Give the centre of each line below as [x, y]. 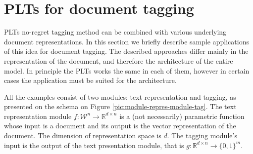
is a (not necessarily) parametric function [182, 116]
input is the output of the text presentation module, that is [94, 145]
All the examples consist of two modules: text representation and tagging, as [120, 96]
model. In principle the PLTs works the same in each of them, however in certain [127, 70]
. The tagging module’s [202, 135]
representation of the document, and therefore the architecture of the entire [119, 60]
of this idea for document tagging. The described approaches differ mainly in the [126, 51]
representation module [38, 116]
